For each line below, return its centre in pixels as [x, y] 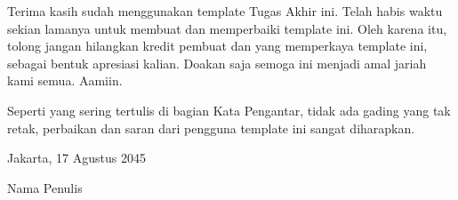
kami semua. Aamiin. [65, 80]
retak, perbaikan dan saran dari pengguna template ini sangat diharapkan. [211, 128]
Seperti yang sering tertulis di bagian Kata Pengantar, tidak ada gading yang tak [229, 110]
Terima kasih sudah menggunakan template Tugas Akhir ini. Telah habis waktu [225, 11]
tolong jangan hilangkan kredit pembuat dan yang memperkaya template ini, [217, 46]
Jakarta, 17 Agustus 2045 [76, 158]
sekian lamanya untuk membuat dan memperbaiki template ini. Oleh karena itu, [227, 28]
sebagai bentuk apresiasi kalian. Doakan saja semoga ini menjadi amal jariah [217, 63]
